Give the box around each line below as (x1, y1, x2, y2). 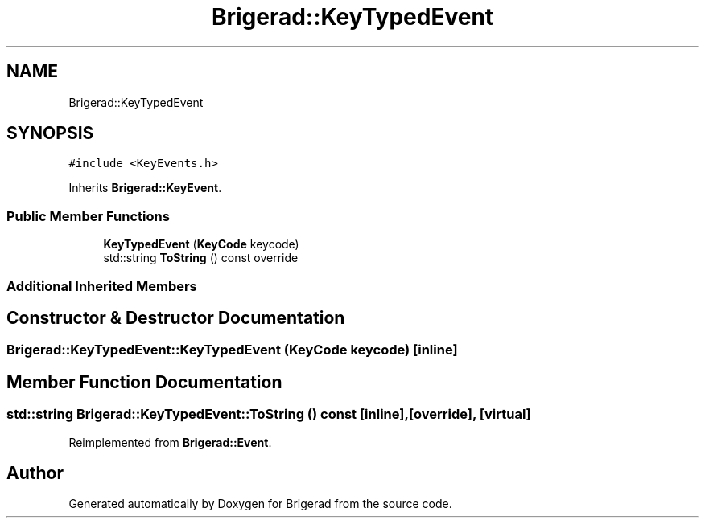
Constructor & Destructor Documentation (6, 307, 345, 328)
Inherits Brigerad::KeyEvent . (68, 181, 222, 195)
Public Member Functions (6, 207, 170, 224)
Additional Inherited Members (6, 277, 197, 294)
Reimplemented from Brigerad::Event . (68, 435, 272, 449)
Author (6, 463, 64, 484)
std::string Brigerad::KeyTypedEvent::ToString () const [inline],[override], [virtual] (6, 406, 531, 423)
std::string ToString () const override (103, 251, 299, 265)
